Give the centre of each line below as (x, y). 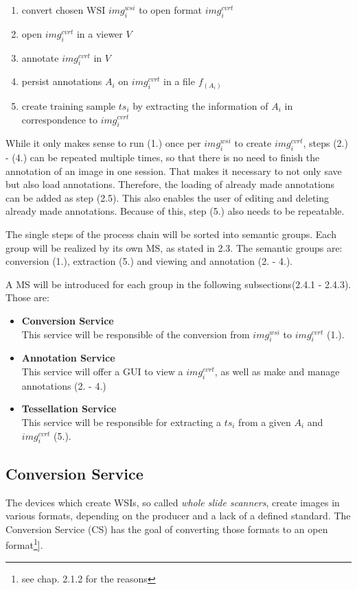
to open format (171, 10)
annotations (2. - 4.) (64, 385)
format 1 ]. (24, 544)
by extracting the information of (200, 105)
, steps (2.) (325, 143)
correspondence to (60, 119)
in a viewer (100, 33)
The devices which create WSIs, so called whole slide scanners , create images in (173, 502)
